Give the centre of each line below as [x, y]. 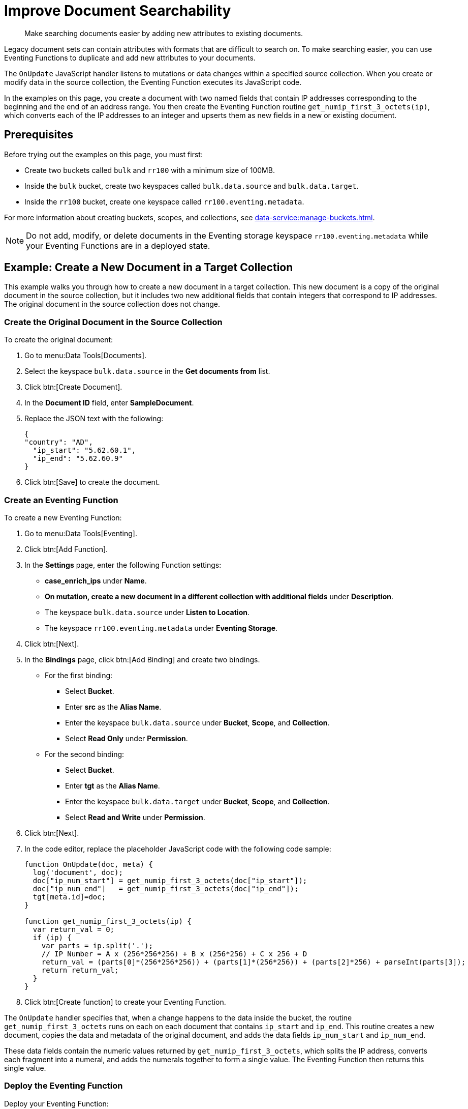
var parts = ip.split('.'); [97, 945]
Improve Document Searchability [118, 11]
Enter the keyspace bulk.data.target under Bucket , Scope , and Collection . [197, 801]
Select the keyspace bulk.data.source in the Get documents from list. [147, 371]
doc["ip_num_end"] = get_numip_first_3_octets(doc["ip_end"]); [166, 888]
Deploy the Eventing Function [64, 1086]
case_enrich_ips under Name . [96, 580]
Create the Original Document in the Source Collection [113, 322]
